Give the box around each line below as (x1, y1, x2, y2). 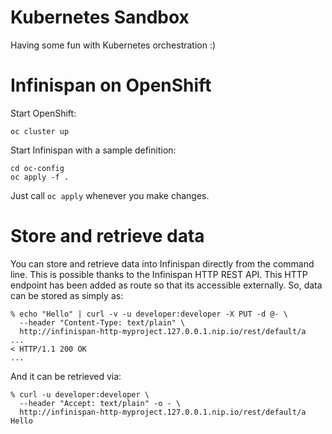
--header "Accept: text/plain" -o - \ (19, 398, 182, 408)
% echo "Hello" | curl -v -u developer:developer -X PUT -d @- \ (10, 309, 288, 319)
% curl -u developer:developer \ (10, 389, 150, 400)
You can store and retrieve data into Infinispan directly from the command (10, 257, 315, 270)
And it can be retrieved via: (10, 370, 122, 382)
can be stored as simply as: (10, 289, 124, 301)
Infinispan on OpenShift (10, 74, 212, 97)
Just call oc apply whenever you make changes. (10, 189, 210, 201)
